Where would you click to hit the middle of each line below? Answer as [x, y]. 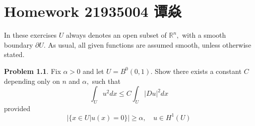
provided [17, 108]
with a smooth [204, 35]
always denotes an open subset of [116, 35]
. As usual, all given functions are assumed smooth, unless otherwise [148, 44]
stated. [14, 54]
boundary [19, 44]
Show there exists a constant [198, 71]
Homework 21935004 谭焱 [93, 11]
